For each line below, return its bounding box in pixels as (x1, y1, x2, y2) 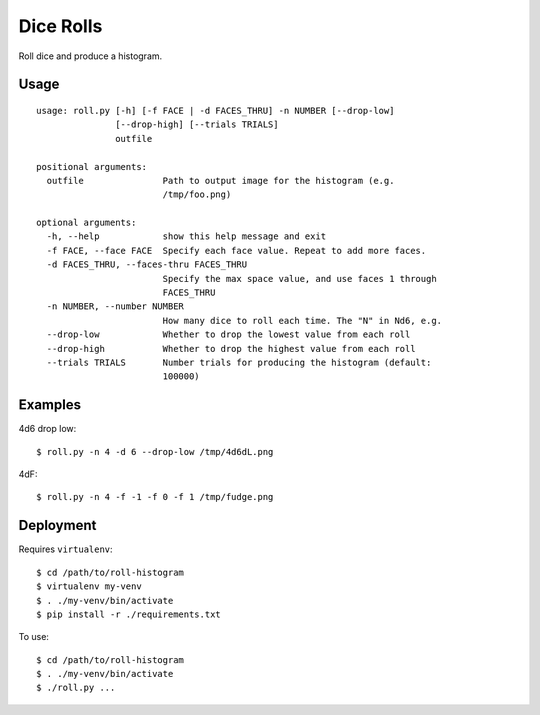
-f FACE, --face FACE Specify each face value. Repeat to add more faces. (46, 245, 427, 256)
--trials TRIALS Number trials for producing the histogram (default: (46, 356, 432, 368)
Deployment (18, 517, 97, 534)
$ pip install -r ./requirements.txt (36, 608, 222, 620)
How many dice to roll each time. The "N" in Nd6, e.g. (162, 315, 443, 326)
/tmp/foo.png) (162, 189, 232, 200)
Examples (18, 396, 82, 414)
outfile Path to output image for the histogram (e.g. (46, 175, 395, 186)
